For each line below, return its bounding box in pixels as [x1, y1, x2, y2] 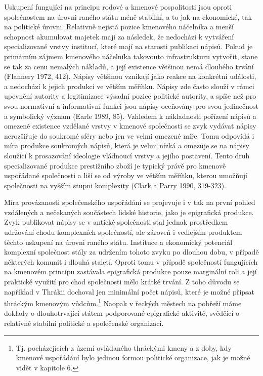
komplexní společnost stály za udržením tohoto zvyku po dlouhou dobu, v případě [4, 246, 259, 257]
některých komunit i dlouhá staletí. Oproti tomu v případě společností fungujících [4, 256, 258, 267]
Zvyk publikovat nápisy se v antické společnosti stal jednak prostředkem [4, 217, 228, 227]
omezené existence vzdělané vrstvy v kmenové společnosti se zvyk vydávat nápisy [4, 120, 256, 131]
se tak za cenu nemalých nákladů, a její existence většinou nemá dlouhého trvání [4, 61, 254, 71]
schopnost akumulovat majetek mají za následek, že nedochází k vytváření [4, 31, 234, 41]
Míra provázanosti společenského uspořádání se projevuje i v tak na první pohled [4, 197, 255, 207]
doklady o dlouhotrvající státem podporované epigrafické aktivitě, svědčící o [4, 308, 240, 318]
